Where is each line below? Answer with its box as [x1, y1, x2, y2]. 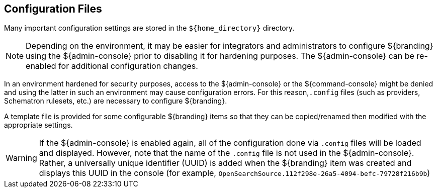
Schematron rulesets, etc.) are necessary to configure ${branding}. [4, 97, 227, 106]
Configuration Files [4, 3, 102, 15]
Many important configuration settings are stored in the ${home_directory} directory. [4, 24, 295, 33]
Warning [6, 153, 37, 163]
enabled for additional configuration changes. [26, 61, 198, 71]
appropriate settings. [4, 121, 73, 130]
